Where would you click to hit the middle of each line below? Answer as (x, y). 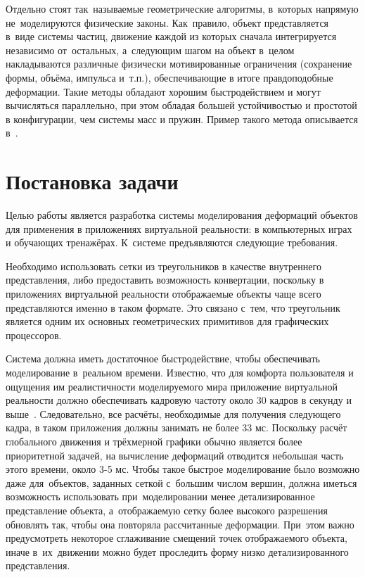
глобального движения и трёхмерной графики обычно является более (154, 441)
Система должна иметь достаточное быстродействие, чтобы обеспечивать (163, 359)
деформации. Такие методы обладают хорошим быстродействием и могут (163, 91)
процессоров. (34, 335)
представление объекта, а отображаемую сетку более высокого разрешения (167, 510)
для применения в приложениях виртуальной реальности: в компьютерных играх (179, 228)
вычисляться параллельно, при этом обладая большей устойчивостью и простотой (181, 105)
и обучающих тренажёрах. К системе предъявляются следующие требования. (172, 242)
